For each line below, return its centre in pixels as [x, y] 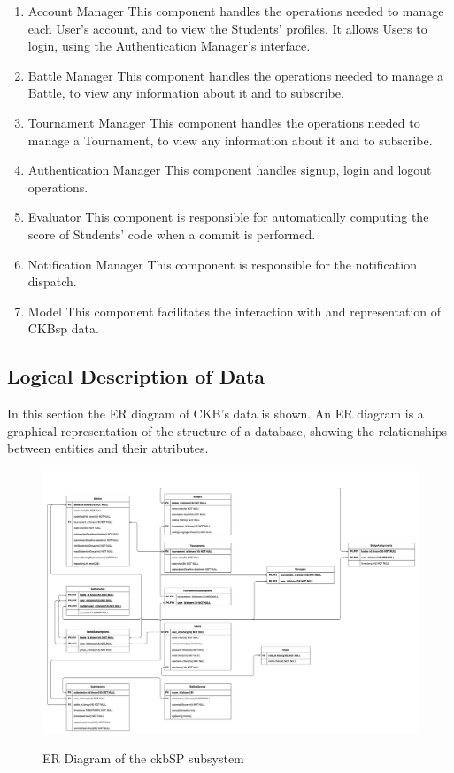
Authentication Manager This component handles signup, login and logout [230, 170]
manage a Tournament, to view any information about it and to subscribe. [230, 140]
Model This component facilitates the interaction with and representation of [235, 311]
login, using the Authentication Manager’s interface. [169, 46]
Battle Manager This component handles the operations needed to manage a [235, 75]
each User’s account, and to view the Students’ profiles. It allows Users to [227, 28]
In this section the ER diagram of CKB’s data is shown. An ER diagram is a [215, 414]
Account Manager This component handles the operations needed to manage [236, 11]
